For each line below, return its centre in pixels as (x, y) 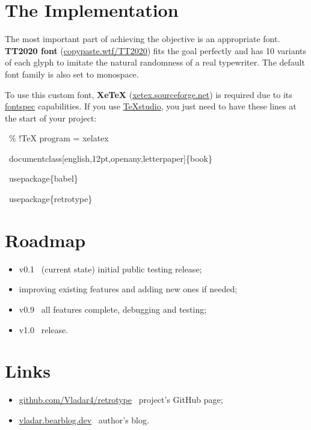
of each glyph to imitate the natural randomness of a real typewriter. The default (155, 62)
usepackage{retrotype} (51, 199)
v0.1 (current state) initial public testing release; (110, 269)
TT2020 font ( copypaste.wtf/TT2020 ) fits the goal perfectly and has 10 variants (156, 50)
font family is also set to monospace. (72, 74)
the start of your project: (51, 118)
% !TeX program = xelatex (59, 138)
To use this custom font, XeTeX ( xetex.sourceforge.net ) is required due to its (149, 94)
